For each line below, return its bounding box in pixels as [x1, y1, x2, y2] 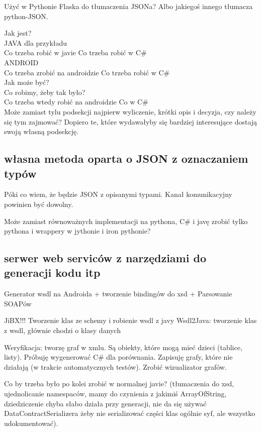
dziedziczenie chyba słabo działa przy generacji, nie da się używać [4, 398, 207, 408]
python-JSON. [4, 11, 48, 21]
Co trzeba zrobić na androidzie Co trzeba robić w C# [4, 67, 170, 77]
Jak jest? [4, 28, 32, 38]
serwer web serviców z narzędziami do [4, 250, 206, 266]
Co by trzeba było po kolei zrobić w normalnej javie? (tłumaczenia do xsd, [4, 378, 234, 389]
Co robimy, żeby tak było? [4, 86, 85, 97]
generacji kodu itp [4, 265, 101, 280]
